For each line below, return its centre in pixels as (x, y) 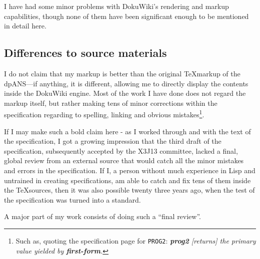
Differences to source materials (85, 53)
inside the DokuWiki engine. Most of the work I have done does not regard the (125, 93)
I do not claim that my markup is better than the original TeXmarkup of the (122, 73)
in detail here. (25, 26)
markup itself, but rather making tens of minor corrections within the (111, 103)
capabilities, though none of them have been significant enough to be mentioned (126, 16)
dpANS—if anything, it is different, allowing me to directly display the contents (126, 83)
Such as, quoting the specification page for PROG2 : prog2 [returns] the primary (136, 240)
